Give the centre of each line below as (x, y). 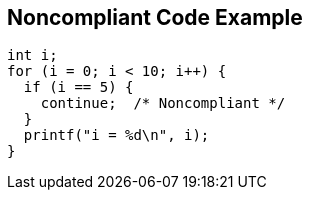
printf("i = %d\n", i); (116, 135)
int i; (32, 55)
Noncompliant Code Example (155, 17)
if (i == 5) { (78, 87)
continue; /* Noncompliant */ (163, 103)
